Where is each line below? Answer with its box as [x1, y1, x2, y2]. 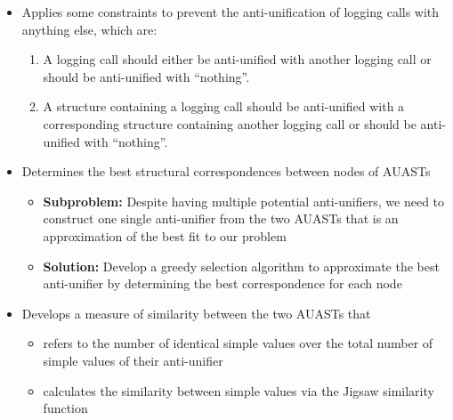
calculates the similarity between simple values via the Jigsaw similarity [43, 381, 434, 400]
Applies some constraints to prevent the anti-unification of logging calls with [21, 3, 440, 20]
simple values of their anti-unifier [43, 351, 223, 369]
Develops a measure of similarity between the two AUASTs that [21, 303, 371, 322]
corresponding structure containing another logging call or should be [43, 114, 417, 133]
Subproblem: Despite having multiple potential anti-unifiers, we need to [43, 191, 445, 210]
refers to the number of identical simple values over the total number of [43, 334, 433, 352]
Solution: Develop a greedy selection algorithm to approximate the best [43, 256, 440, 275]
